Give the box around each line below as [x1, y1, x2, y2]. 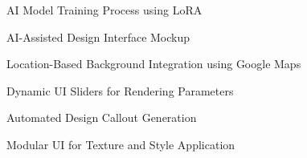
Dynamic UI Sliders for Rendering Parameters [6, 82, 234, 99]
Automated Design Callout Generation [6, 109, 197, 126]
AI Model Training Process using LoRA [6, 2, 203, 18]
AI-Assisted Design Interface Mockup [6, 28, 190, 45]
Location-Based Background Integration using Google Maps [6, 55, 301, 72]
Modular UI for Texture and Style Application [6, 136, 235, 152]
